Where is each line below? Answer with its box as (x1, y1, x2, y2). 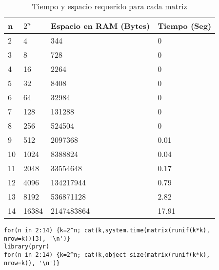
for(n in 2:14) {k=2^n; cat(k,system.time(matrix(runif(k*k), (4, 227, 210, 234)
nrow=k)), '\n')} (4, 259, 60, 267)
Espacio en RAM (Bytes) (51, 20, 150, 31)
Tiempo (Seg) (158, 20, 212, 31)
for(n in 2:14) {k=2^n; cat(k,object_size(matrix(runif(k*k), (4, 251, 210, 258)
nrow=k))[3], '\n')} (4, 235, 71, 242)
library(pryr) (4, 243, 50, 250)
